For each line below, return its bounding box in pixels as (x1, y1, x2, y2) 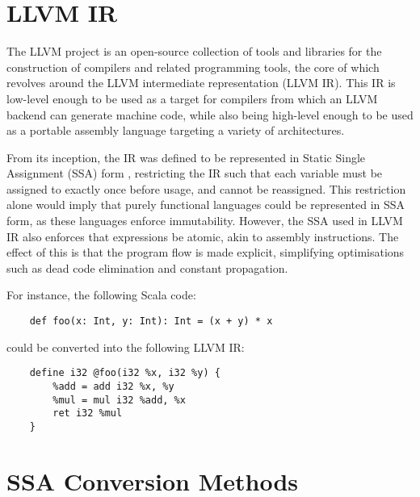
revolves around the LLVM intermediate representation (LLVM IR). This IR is (6, 74, 396, 91)
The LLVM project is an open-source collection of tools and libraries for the (6, 43, 382, 60)
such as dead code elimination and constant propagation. (6, 259, 288, 276)
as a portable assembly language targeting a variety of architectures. (6, 122, 345, 139)
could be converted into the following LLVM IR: (6, 338, 245, 355)
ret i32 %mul (52, 407, 123, 420)
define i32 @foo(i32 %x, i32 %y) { (29, 367, 220, 379)
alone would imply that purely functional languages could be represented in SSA (6, 196, 405, 213)
